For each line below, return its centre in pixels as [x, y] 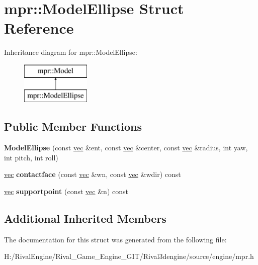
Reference [39, 28]
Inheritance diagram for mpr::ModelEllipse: [71, 52]
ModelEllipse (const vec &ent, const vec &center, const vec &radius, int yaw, [126, 148]
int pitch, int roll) [31, 157]
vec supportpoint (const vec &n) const [66, 191]
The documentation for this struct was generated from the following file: [115, 239]
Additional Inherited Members [85, 218]
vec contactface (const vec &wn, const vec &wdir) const [93, 174]
